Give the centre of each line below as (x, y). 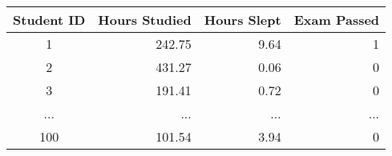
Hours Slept (242, 20)
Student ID (49, 20)
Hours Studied (145, 20)
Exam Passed (337, 20)
